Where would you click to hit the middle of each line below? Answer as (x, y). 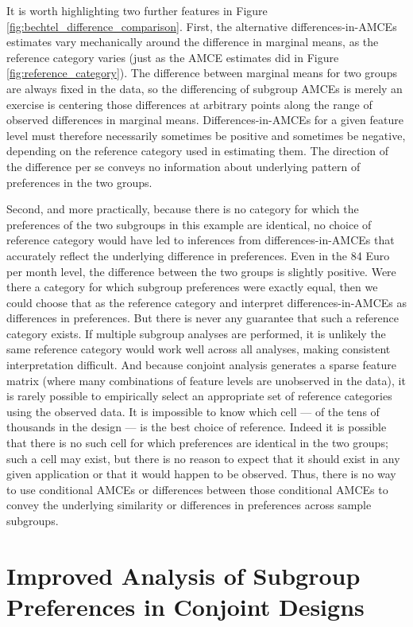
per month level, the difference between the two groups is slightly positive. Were (201, 271)
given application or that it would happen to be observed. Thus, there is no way (201, 474)
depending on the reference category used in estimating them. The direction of (197, 151)
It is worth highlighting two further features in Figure (137, 10)
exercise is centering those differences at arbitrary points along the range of (189, 104)
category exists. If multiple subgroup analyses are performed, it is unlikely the (196, 333)
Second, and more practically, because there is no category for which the (183, 209)
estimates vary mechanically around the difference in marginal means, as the (193, 42)
